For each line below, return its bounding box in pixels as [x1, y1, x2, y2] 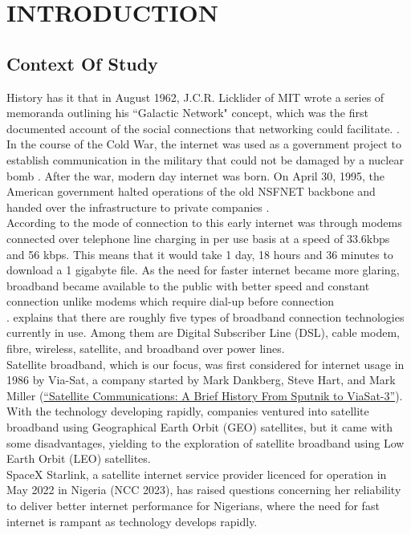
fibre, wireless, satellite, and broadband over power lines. [6, 340, 285, 357]
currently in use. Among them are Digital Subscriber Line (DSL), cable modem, [6, 324, 400, 341]
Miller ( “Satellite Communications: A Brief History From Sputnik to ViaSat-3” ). [6, 387, 403, 403]
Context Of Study [6, 51, 158, 75]
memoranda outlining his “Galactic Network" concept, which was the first [6, 104, 368, 121]
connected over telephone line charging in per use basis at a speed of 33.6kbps [6, 229, 390, 246]
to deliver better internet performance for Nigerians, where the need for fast [6, 497, 380, 514]
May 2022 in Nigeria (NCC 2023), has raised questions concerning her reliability [6, 481, 401, 498]
